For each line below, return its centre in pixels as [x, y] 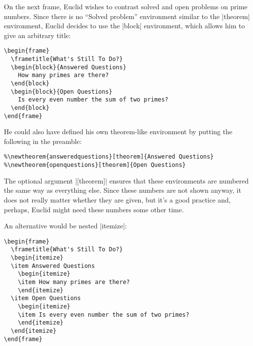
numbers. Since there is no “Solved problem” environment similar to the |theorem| [127, 16]
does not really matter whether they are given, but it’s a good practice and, [117, 199]
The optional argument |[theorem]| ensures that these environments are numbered [126, 180]
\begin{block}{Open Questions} [62, 92]
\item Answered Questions [53, 266]
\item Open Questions [46, 298]
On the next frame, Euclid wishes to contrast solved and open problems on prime [126, 6]
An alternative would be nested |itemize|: [65, 226]
